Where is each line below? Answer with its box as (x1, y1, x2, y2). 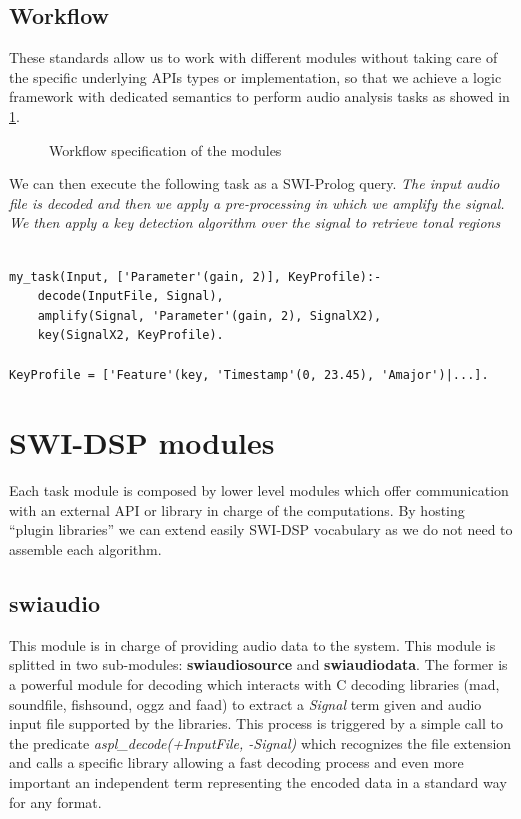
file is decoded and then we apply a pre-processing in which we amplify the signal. (9, 192, 505, 213)
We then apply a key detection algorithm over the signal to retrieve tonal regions (9, 212, 501, 233)
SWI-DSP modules (9, 422, 275, 463)
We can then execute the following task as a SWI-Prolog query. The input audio (9, 173, 500, 194)
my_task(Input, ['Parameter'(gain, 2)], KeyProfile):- (9, 269, 382, 284)
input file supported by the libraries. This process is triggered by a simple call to (9, 713, 503, 734)
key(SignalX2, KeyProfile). (37, 328, 224, 343)
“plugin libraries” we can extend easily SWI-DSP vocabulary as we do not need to (9, 519, 513, 540)
